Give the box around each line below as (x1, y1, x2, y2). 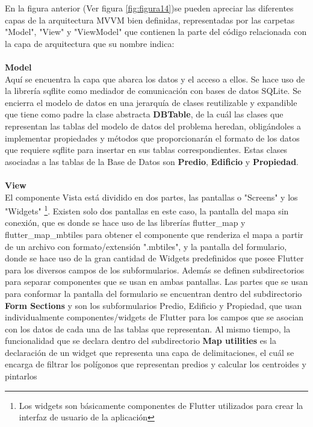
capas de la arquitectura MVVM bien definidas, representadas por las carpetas (5, 13, 295, 26)
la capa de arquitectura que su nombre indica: (5, 37, 175, 49)
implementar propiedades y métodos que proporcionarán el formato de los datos (5, 131, 300, 144)
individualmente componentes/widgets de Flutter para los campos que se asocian (5, 311, 304, 323)
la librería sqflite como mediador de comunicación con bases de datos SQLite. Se (5, 84, 302, 97)
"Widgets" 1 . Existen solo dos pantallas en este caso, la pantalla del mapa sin (5, 203, 289, 217)
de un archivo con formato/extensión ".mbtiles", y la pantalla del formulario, (5, 240, 287, 252)
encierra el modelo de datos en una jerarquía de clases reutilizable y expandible (5, 96, 297, 108)
